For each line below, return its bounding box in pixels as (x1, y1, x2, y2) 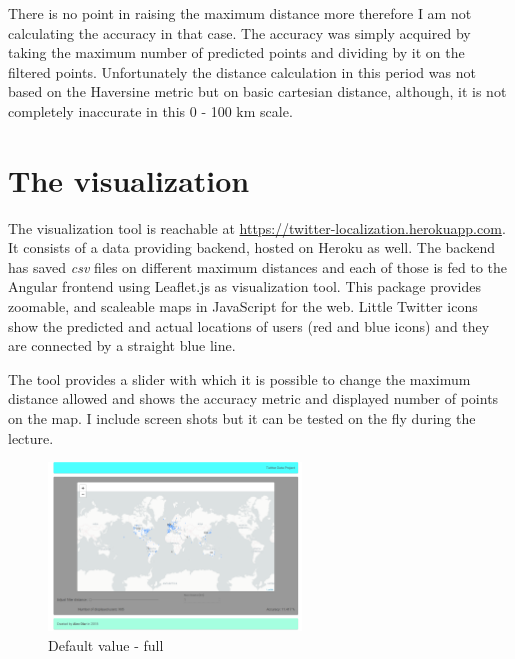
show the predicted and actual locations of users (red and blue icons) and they (8, 315, 490, 336)
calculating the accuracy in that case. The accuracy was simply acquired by (8, 22, 471, 43)
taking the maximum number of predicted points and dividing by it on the (8, 42, 465, 63)
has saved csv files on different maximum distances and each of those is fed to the (8, 256, 508, 277)
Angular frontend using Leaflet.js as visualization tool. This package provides (8, 276, 481, 297)
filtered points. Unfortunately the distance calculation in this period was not (8, 61, 476, 82)
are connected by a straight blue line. (8, 335, 236, 356)
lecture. (8, 427, 54, 448)
